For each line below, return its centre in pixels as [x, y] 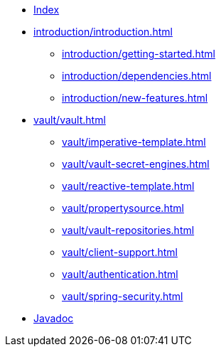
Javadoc [54, 318]
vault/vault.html [70, 120]
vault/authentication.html [120, 274]
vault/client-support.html [120, 252]
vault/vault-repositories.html [128, 230]
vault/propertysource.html [123, 208]
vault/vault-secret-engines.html [136, 164]
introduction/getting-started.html [139, 54]
